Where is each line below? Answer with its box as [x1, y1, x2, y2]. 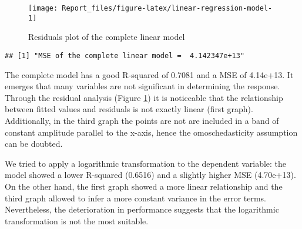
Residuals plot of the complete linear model [28, 31, 185, 43]
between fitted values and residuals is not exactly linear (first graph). [5, 103, 253, 115]
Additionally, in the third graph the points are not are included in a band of [5, 114, 279, 126]
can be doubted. [5, 137, 63, 150]
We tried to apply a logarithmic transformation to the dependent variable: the [5, 157, 287, 169]
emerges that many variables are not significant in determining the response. [5, 80, 280, 92]
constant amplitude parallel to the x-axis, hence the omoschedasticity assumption [5, 126, 298, 138]
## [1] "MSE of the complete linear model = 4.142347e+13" [5, 51, 245, 60]
